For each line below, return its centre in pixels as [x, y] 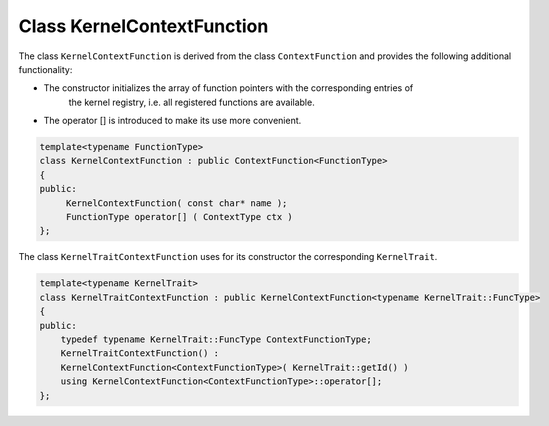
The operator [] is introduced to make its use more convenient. [172, 121]
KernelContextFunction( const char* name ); [176, 203]
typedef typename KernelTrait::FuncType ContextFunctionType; [216, 339]
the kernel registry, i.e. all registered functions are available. [191, 102]
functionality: [45, 69]
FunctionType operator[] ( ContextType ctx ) [179, 217]
